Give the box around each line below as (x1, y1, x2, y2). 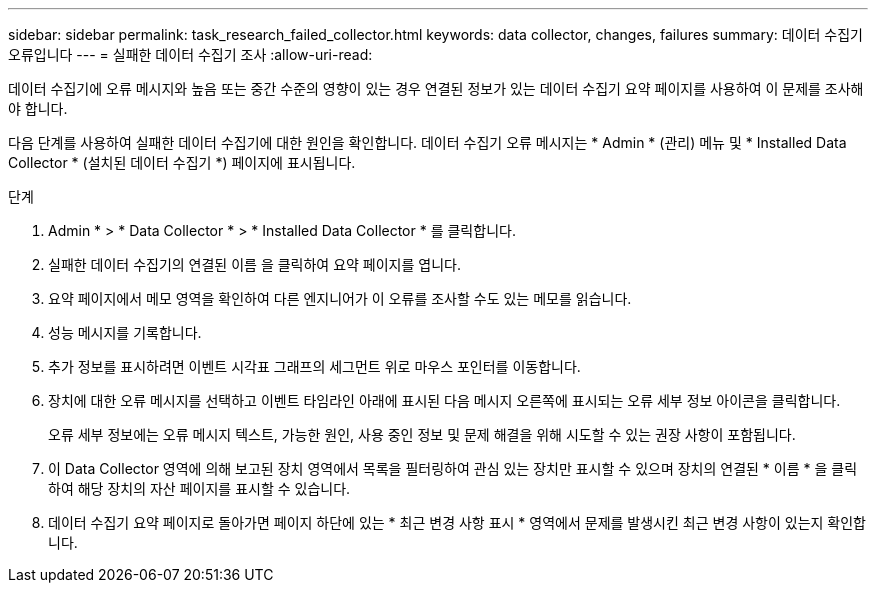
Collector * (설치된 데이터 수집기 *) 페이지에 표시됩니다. (8, 154, 356, 171)
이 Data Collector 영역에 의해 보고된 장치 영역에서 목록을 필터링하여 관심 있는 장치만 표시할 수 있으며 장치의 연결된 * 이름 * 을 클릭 (48, 460, 858, 477)
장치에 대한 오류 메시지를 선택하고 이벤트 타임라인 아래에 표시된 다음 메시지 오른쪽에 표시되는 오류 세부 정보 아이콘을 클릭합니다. (48, 392, 841, 409)
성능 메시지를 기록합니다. (48, 324, 202, 341)
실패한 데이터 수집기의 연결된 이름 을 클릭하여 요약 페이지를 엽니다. (48, 256, 461, 273)
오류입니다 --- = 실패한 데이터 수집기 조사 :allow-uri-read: (8, 46, 373, 63)
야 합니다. (8, 100, 68, 117)
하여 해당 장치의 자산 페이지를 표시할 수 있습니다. (48, 480, 351, 497)
